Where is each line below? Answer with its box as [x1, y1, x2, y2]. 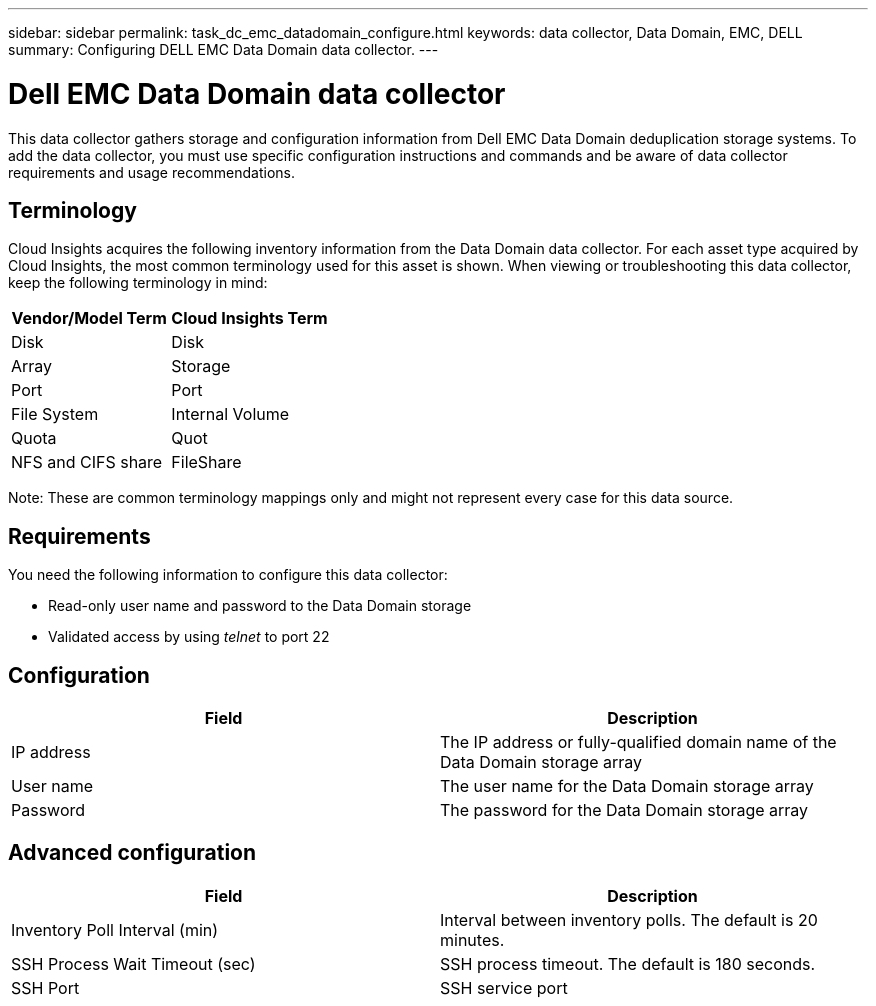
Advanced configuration [8, 840, 257, 866]
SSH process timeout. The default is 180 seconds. [440, 953, 816, 974]
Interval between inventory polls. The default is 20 [440, 909, 818, 930]
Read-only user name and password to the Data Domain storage [48, 597, 472, 615]
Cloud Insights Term [171, 308, 328, 329]
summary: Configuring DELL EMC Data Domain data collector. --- [8, 41, 439, 58]
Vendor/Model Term [11, 308, 167, 329]
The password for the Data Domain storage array [440, 800, 809, 821]
